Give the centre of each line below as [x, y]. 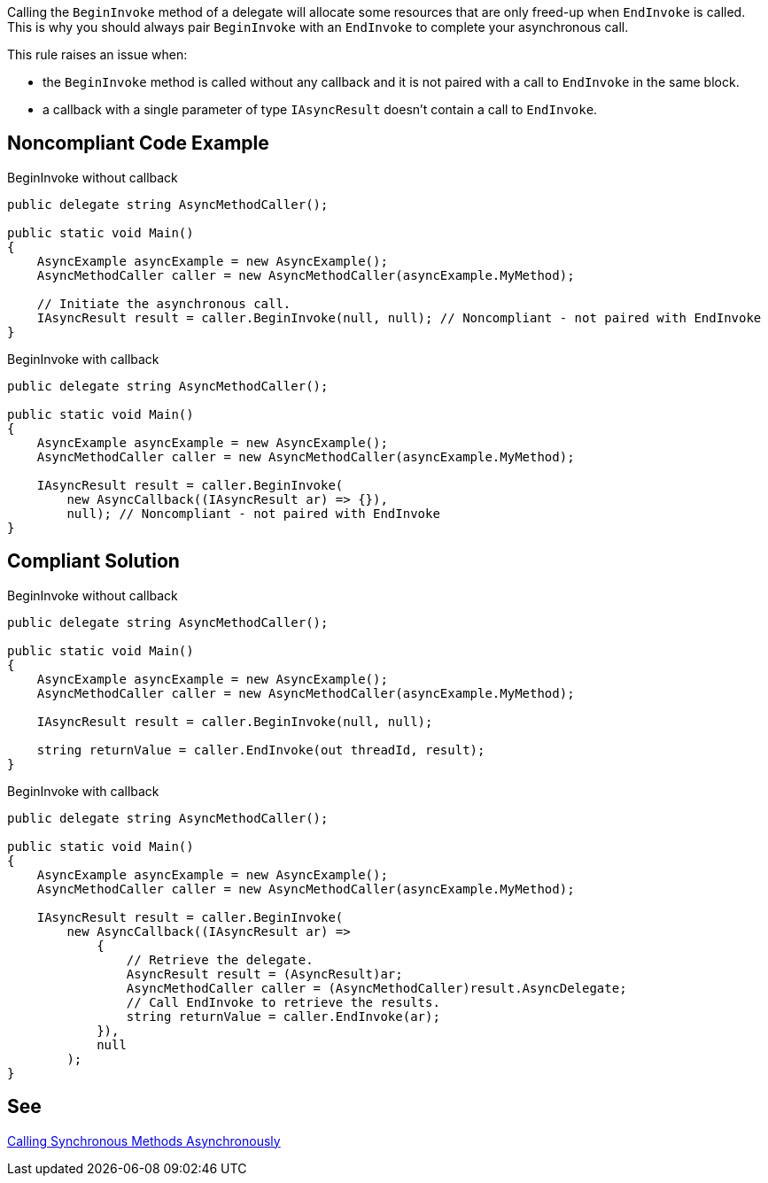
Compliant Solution [93, 561]
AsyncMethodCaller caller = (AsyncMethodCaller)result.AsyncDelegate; [376, 988]
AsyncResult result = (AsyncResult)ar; [264, 974]
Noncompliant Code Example [138, 143]
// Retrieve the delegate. [220, 959]
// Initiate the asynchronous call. [164, 303]
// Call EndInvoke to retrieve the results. [283, 1002]
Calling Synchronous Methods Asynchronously [144, 1140]
